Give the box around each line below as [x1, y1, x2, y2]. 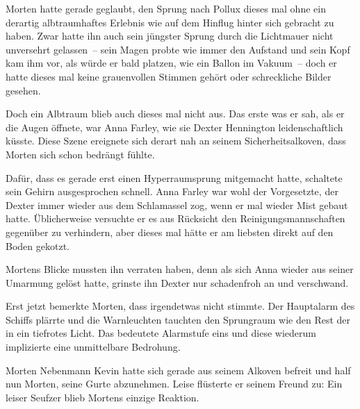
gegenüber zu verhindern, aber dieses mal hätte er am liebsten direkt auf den [6, 224, 334, 239]
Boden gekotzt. [6, 238, 69, 253]
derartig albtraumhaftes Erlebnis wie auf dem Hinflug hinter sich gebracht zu [6, 15, 334, 29]
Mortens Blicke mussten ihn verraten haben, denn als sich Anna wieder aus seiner [6, 262, 354, 276]
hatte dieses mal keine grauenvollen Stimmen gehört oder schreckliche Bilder [6, 69, 332, 83]
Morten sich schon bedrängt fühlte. [6, 147, 155, 161]
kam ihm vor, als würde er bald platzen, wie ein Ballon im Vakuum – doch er [6, 56, 337, 70]
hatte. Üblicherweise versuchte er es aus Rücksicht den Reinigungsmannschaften [6, 211, 345, 226]
